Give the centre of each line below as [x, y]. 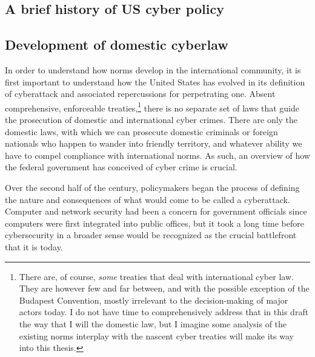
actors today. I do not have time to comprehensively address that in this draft [164, 312]
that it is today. [34, 246]
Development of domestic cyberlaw [117, 45]
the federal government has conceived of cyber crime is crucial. [121, 167]
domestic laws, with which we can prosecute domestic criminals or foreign [141, 131]
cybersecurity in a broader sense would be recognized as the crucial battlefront [151, 235]
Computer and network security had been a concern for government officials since [156, 211]
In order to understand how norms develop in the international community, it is [153, 69]
